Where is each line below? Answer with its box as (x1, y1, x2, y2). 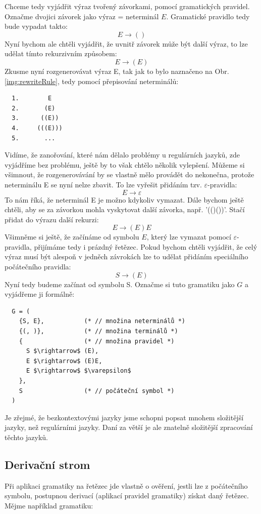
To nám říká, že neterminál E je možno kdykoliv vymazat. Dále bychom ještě (5, 194, 244, 205)
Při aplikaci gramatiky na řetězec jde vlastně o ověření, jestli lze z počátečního (5, 480, 248, 491)
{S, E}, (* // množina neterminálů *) (19, 318, 185, 325)
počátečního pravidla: (5, 261, 71, 272)
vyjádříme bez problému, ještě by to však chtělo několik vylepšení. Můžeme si (5, 159, 245, 170)
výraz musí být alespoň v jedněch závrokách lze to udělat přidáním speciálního (5, 251, 248, 262)
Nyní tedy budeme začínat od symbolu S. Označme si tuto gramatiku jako (5, 279, 235, 289)
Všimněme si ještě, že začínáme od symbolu (5, 231, 139, 242)
